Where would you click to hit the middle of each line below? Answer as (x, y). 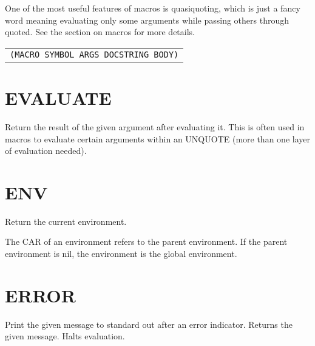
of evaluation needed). (46, 151)
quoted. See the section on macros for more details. (100, 32)
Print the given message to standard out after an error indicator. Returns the (149, 324)
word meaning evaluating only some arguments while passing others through (147, 20)
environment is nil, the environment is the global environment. (121, 253)
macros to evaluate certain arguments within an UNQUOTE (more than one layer (157, 138)
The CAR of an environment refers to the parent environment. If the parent (146, 241)
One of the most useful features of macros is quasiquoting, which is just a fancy (153, 8)
